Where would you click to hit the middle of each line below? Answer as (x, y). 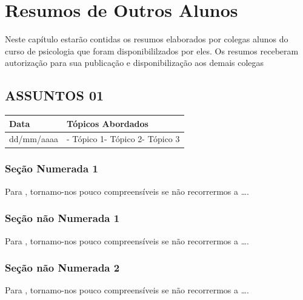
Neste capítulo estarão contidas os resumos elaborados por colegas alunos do (147, 39)
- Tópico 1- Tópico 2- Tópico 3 (123, 139)
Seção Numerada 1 (52, 168)
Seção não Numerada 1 (62, 218)
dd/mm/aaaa (34, 139)
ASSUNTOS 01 (55, 95)
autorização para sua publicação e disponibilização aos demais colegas (135, 63)
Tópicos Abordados (107, 123)
